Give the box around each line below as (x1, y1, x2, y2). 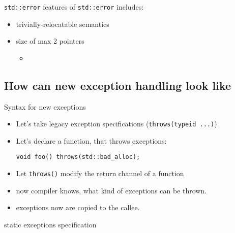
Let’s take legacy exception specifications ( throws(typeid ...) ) (16, 118, 217, 129)
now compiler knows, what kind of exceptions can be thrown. (16, 185, 207, 195)
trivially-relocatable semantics (16, 18, 109, 29)
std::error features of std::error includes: (4, 2, 144, 12)
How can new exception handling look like (4, 77, 231, 93)
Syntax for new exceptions (4, 101, 86, 112)
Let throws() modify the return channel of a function (16, 168, 184, 179)
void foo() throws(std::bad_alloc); (16, 153, 140, 161)
